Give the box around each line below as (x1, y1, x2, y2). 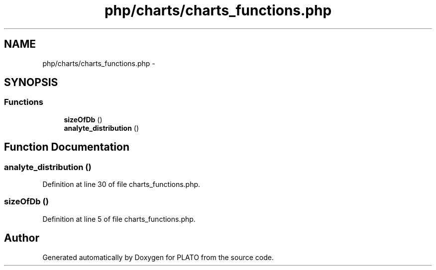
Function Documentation (4, 141, 129, 154)
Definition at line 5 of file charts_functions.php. (42, 214, 196, 223)
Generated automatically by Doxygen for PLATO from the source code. (42, 253, 274, 262)
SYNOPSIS (4, 76, 58, 89)
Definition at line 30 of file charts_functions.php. (42, 180, 201, 189)
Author (4, 232, 39, 245)
